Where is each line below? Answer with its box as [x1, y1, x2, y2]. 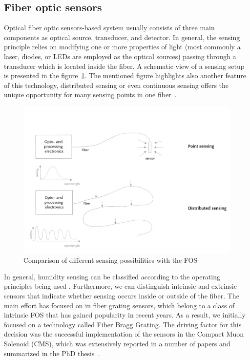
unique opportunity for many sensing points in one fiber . [4, 89, 177, 100]
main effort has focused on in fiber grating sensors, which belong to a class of [4, 300, 235, 310]
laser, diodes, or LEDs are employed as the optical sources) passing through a [4, 51, 236, 61]
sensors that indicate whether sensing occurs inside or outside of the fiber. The [4, 290, 239, 300]
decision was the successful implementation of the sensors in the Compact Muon [4, 329, 244, 339]
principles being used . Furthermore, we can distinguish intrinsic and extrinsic [4, 281, 237, 291]
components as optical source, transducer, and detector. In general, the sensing [4, 32, 240, 42]
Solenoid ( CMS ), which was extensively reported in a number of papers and [4, 338, 230, 348]
